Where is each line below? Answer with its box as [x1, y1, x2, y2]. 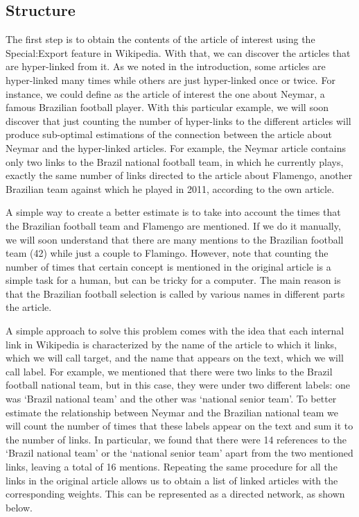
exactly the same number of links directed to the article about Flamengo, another [6, 168, 353, 183]
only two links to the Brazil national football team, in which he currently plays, [6, 154, 344, 169]
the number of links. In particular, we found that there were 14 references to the [6, 432, 347, 446]
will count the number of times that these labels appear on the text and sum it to [6, 418, 353, 433]
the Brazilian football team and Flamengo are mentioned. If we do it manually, [6, 218, 341, 232]
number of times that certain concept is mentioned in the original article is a [6, 259, 331, 273]
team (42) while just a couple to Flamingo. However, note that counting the [6, 246, 329, 260]
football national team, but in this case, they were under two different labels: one [6, 378, 350, 392]
